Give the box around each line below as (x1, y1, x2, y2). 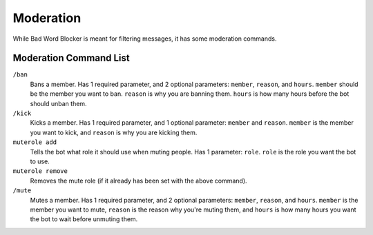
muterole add (12, 139, 57, 146)
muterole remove (12, 167, 68, 175)
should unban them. (30, 99, 87, 108)
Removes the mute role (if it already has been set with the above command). (30, 176, 248, 185)
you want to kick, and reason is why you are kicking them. (30, 128, 198, 136)
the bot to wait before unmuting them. (30, 215, 138, 223)
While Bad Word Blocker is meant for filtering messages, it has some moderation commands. (12, 34, 277, 43)
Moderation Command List (12, 52, 131, 64)
